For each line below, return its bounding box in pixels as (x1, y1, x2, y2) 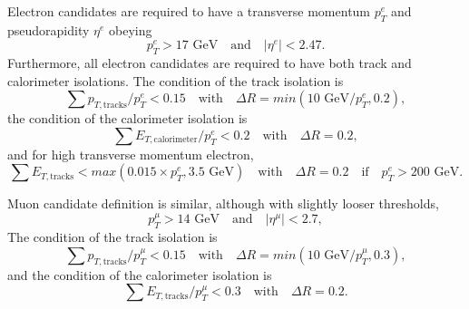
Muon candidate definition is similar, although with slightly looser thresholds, (7, 194, 439, 213)
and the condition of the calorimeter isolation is (7, 265, 272, 284)
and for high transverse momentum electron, (7, 144, 254, 163)
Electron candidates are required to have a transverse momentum (7, 2, 371, 20)
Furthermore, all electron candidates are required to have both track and (7, 53, 412, 72)
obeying (109, 20, 152, 39)
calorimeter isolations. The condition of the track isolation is (7, 71, 344, 90)
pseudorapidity (7, 20, 90, 39)
